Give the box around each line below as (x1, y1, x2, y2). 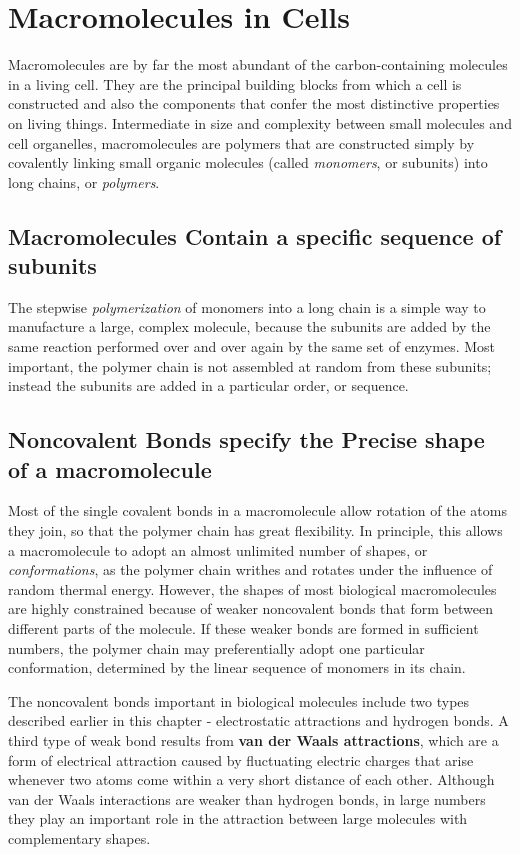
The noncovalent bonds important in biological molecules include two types (8, 690, 470, 711)
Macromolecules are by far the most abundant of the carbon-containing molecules (8, 54, 508, 75)
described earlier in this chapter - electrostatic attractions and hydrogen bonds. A (8, 710, 509, 731)
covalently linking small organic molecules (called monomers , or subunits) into (8, 152, 488, 173)
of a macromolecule (8, 453, 212, 484)
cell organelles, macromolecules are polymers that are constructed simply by (8, 132, 475, 153)
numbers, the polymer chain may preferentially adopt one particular (8, 637, 425, 658)
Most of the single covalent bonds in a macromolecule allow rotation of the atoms (8, 500, 507, 521)
